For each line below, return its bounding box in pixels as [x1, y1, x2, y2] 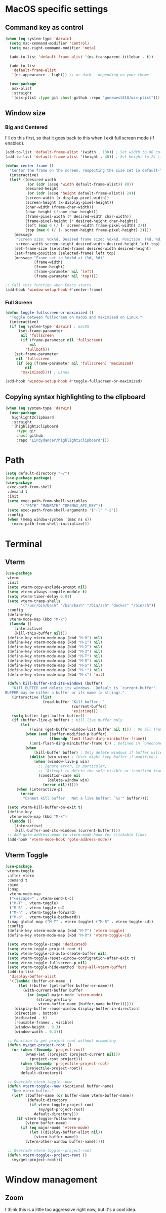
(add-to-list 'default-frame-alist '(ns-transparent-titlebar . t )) [9, 54, 154, 59]
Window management [5, 1174, 98, 1185]
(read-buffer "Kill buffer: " [42, 699, 105, 704]
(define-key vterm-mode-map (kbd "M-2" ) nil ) [7, 645, 103, 650]
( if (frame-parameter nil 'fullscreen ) [20, 338, 103, 343]
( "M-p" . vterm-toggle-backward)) [9, 914, 81, 920]
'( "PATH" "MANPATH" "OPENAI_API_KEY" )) [20, 503, 103, 508]
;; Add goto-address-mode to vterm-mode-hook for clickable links [7, 833, 147, 838]
